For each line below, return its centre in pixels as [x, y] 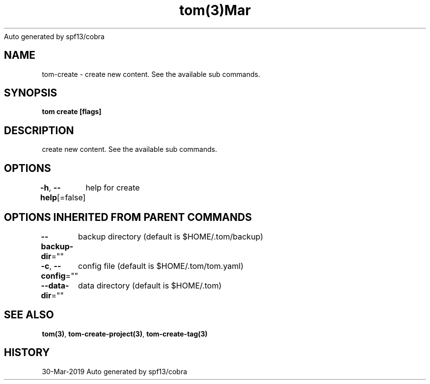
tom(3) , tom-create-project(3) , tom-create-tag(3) [125, 334]
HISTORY [27, 353]
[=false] [71, 198]
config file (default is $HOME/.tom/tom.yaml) [161, 266]
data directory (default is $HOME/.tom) [150, 285]
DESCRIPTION [39, 130]
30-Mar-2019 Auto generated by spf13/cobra [115, 371]
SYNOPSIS [31, 93]
